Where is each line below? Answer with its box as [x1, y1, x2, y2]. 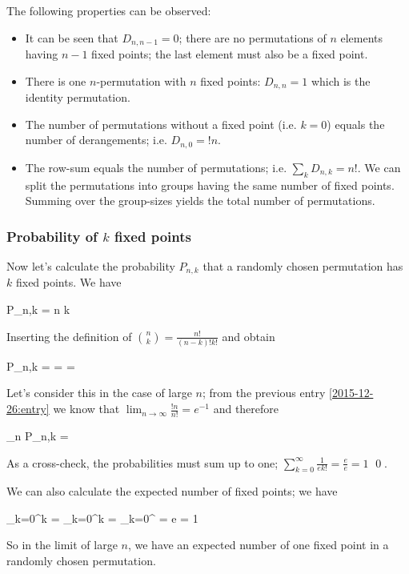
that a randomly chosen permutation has [202, 257, 403, 274]
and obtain [222, 327, 275, 344]
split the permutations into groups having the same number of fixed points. [25, 176, 395, 193]
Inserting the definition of [6, 327, 132, 344]
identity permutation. [25, 89, 130, 106]
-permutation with [96, 72, 186, 89]
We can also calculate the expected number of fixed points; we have [6, 483, 338, 500]
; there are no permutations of [178, 29, 327, 46]
